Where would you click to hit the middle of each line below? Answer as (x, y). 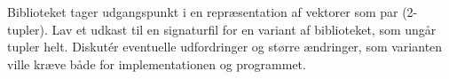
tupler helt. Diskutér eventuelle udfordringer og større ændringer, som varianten (225, 47)
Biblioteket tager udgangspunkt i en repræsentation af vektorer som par (203, 12)
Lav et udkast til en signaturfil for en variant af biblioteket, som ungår (244, 29)
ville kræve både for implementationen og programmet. (157, 63)
